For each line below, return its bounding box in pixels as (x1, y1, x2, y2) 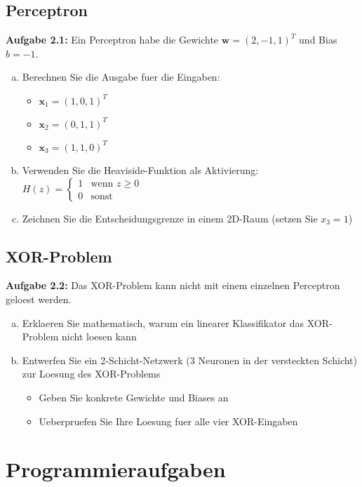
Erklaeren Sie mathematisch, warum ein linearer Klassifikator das (22, 315, 304, 330)
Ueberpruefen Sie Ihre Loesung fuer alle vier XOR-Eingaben (39, 413, 298, 428)
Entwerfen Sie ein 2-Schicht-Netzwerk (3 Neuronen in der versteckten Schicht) (22, 352, 357, 367)
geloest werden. (6, 291, 72, 306)
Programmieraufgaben (6, 455, 226, 483)
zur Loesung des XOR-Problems (22, 366, 161, 381)
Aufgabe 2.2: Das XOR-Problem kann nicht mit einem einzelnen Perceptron (6, 278, 340, 293)
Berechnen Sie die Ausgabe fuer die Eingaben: (22, 69, 220, 84)
